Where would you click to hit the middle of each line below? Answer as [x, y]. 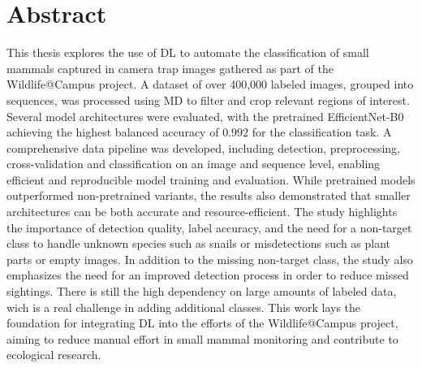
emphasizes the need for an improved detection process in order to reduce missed [208, 275]
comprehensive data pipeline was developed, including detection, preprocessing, [203, 147]
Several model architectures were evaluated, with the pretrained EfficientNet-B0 [205, 116]
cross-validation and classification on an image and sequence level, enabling [194, 164]
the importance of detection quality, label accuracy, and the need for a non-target [209, 227]
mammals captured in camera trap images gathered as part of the [170, 68]
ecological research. [54, 355]
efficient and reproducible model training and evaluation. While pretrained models [211, 179]
